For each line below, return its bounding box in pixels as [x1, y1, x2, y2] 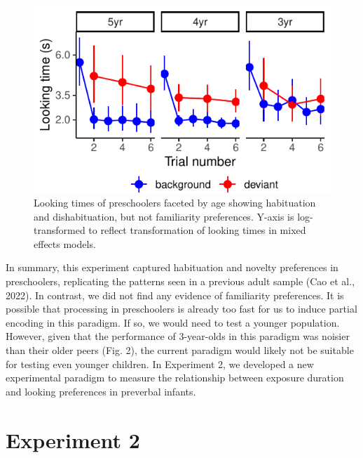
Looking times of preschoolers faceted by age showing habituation [34, 195, 316, 210]
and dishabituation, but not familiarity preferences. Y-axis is [34, 209, 294, 223]
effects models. [34, 236, 96, 251]
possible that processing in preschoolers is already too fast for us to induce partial [6, 301, 357, 316]
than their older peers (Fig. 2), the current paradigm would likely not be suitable [6, 343, 354, 358]
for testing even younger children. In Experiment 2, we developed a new [6, 356, 314, 371]
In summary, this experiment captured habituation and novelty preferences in [6, 260, 338, 275]
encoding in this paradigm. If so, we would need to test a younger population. [6, 315, 340, 329]
